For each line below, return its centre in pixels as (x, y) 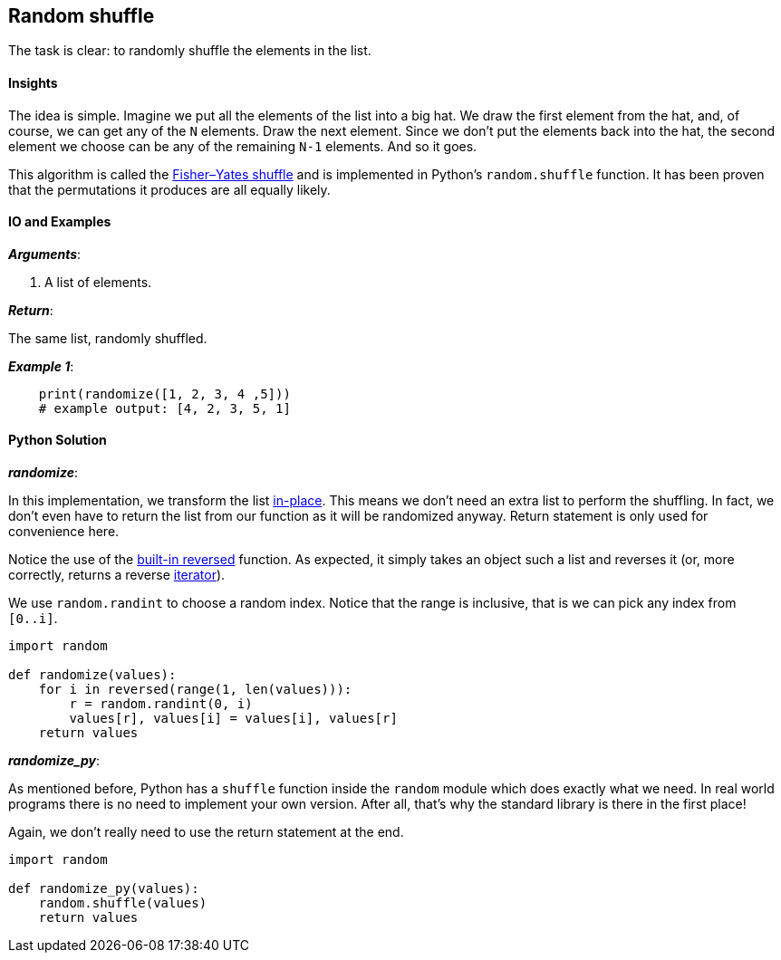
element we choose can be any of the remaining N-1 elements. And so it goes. (243, 146)
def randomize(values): (92, 675)
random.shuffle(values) (123, 903)
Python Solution (58, 440)
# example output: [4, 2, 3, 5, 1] (164, 408)
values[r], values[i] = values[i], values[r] (233, 719)
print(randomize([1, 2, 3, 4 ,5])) (164, 394)
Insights (33, 83)
